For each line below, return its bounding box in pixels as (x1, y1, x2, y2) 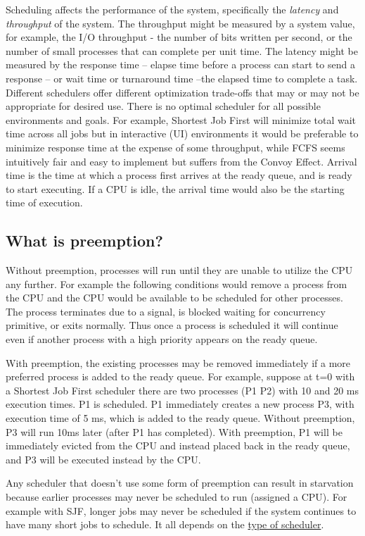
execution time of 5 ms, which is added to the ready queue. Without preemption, (6, 411, 355, 425)
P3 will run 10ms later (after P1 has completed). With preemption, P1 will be (6, 424, 342, 439)
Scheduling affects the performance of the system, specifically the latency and (6, 2, 339, 16)
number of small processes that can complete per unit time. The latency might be (6, 43, 358, 58)
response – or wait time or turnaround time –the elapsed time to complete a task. (6, 70, 358, 85)
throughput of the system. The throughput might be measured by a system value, (6, 15, 355, 30)
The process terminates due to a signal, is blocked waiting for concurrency (6, 304, 326, 318)
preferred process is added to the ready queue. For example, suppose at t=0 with (6, 369, 355, 384)
